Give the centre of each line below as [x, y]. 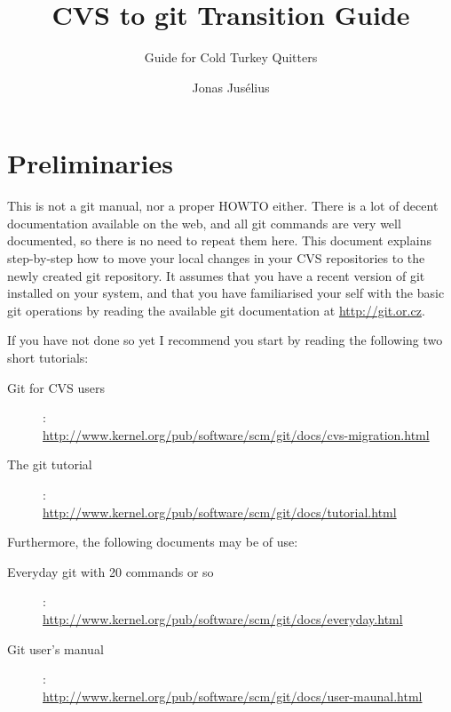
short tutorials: [48, 357]
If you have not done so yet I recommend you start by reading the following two [225, 340]
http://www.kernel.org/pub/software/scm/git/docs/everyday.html [223, 618]
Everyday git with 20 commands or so [111, 571]
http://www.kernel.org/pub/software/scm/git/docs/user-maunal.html [233, 696]
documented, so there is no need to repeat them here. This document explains [219, 240]
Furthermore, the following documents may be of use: [153, 542]
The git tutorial [50, 464]
